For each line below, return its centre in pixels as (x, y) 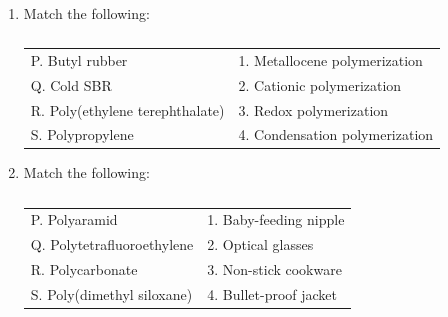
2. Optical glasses (260, 244)
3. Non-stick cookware (274, 269)
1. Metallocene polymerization (330, 59)
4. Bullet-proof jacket (272, 293)
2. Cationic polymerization (320, 84)
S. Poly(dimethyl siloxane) (111, 293)
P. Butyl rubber (79, 59)
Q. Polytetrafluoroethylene (112, 244)
